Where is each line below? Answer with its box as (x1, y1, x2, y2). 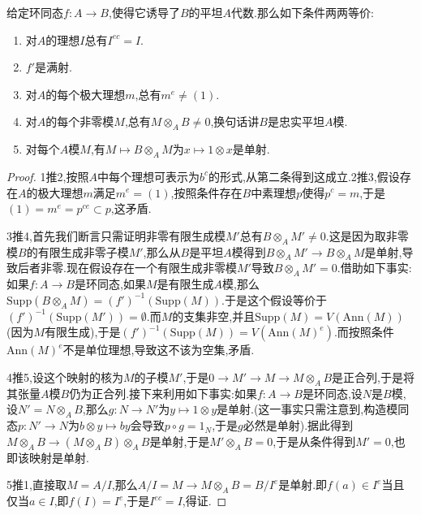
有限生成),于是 (45, 323, 121, 340)
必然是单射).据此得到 (243, 417, 354, 434)
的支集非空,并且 (172, 307, 256, 324)
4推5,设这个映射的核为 (6, 368, 123, 385)
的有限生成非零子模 (26, 243, 129, 260)
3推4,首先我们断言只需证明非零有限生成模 (6, 227, 226, 244)
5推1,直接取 (6, 476, 67, 493)
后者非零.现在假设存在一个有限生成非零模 (17, 259, 237, 276)
